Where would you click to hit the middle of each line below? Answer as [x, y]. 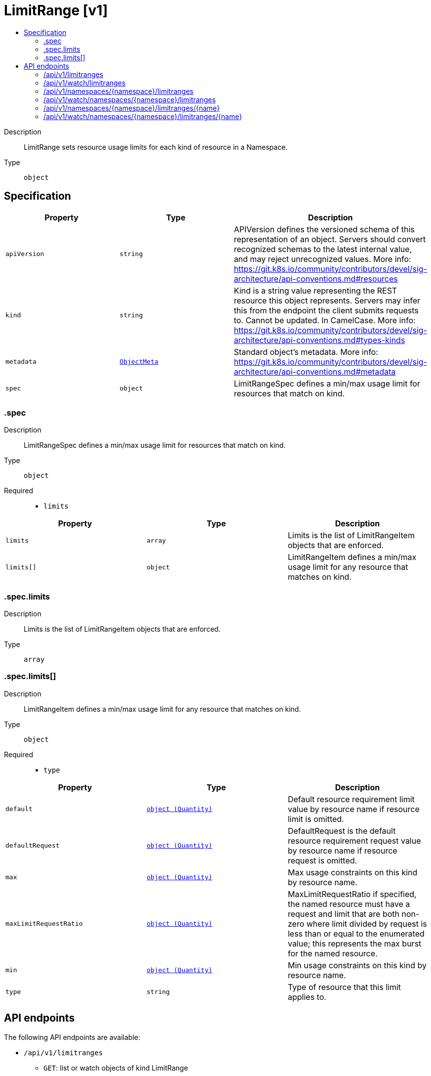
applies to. [307, 997]
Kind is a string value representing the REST [315, 290]
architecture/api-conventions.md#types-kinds [319, 340]
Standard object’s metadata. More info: [306, 352]
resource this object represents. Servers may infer [327, 300]
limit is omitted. [316, 819]
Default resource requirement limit [351, 799]
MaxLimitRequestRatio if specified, [352, 894]
